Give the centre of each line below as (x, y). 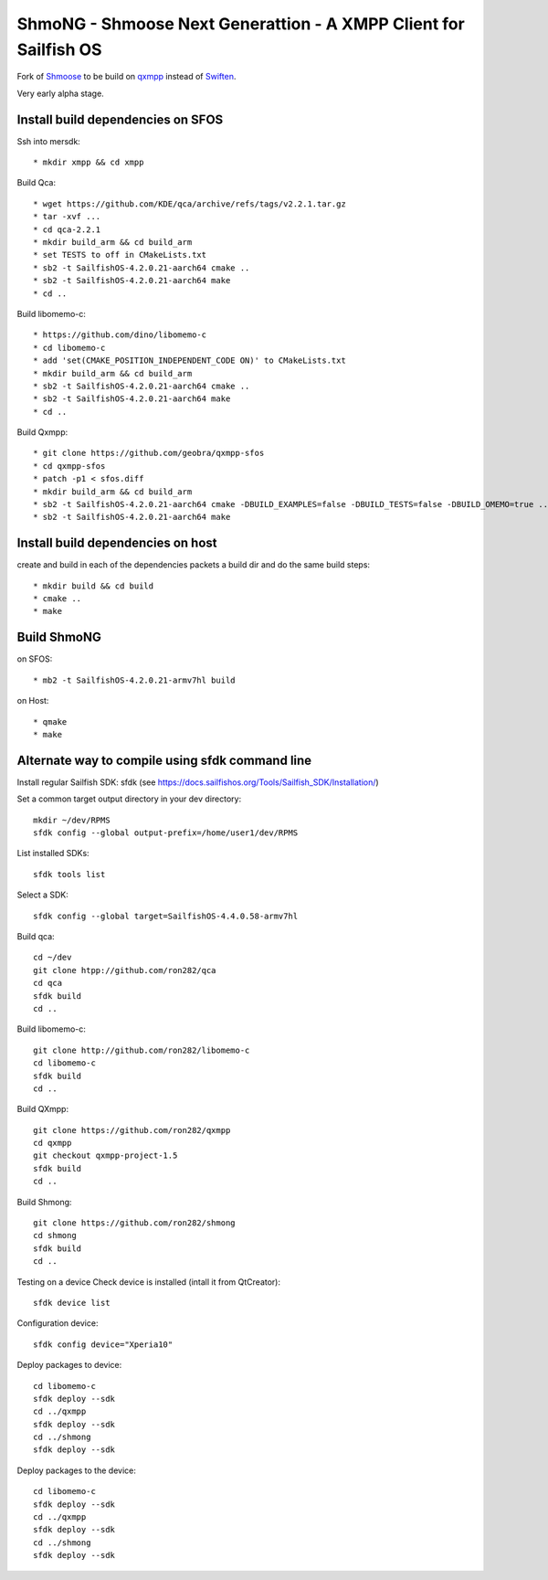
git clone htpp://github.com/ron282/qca (125, 970)
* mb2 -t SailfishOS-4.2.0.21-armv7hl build (135, 680)
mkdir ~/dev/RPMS (72, 820)
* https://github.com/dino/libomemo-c (120, 335)
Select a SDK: (42, 895)
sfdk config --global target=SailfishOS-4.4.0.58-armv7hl (166, 916)
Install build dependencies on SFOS (120, 119)
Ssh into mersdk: (49, 141)
